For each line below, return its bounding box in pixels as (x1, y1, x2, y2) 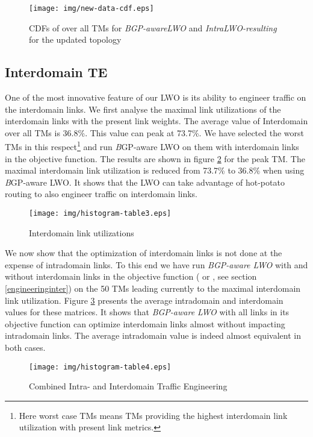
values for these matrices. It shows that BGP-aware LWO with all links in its (5, 306, 290, 318)
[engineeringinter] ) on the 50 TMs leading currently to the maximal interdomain (5, 282, 301, 295)
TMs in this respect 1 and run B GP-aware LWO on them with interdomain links (5, 139, 299, 153)
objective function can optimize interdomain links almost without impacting (5, 317, 285, 330)
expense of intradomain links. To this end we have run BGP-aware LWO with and (5, 258, 308, 271)
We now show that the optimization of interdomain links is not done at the (5, 247, 282, 259)
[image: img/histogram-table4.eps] (29, 362, 172, 371)
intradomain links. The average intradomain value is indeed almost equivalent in (5, 329, 301, 342)
